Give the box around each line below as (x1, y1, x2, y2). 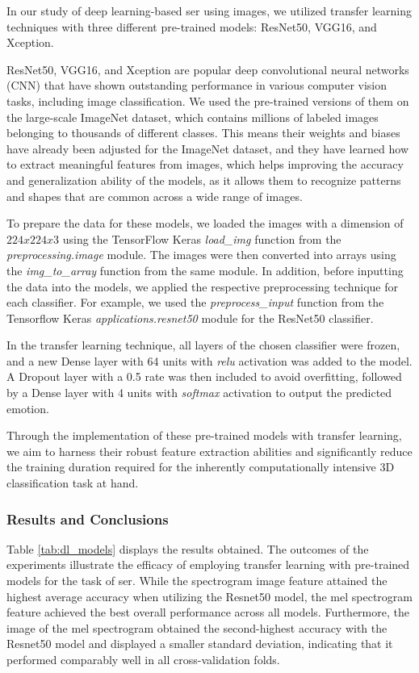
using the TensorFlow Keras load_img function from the (62, 230, 341, 247)
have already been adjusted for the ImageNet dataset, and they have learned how (6, 140, 409, 157)
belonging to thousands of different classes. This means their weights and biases (6, 124, 400, 141)
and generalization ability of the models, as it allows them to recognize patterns (6, 171, 401, 188)
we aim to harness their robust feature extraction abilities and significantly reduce (6, 442, 413, 459)
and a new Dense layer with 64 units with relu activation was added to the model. (6, 352, 413, 369)
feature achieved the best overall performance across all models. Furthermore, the (6, 604, 409, 621)
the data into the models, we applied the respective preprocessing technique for (6, 278, 399, 295)
